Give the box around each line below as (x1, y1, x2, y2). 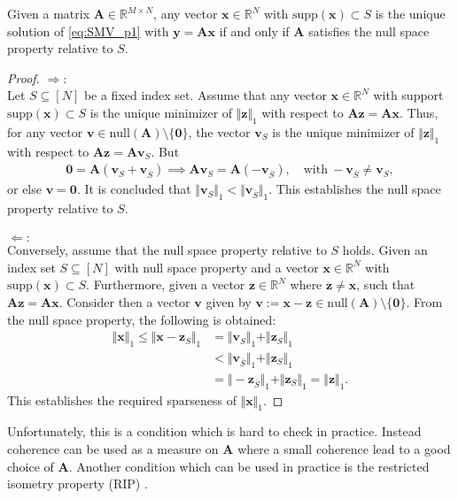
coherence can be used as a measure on (7, 440, 219, 458)
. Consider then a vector (58, 292, 190, 311)
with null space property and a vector (114, 257, 319, 276)
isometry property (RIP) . (7, 474, 148, 493)
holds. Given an (342, 241, 428, 259)
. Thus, (400, 103, 439, 121)
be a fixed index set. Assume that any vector (83, 86, 327, 104)
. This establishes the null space (268, 180, 441, 198)
